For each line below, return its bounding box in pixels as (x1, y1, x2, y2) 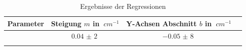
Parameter (7, 18, 44, 28)
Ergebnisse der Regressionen (80, 1, 166, 11)
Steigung (51, 18, 81, 28)
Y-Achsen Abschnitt (126, 18, 197, 28)
